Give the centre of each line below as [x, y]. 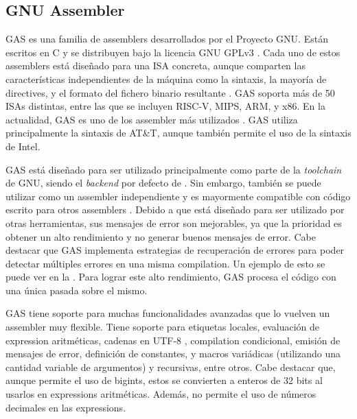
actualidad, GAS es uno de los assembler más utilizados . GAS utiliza [152, 119]
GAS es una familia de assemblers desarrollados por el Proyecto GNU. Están [167, 39]
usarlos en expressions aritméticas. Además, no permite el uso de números [161, 394]
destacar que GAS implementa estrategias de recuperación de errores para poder [175, 250]
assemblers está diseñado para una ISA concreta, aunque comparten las [156, 65]
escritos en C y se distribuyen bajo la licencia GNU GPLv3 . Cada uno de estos [173, 52]
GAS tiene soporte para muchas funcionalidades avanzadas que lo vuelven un [168, 313]
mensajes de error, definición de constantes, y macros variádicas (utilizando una [173, 354]
